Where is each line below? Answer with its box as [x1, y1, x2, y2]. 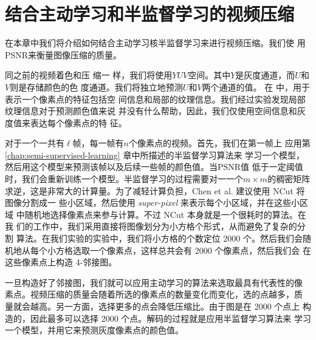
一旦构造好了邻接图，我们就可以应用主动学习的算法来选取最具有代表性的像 [5, 276, 303, 288]
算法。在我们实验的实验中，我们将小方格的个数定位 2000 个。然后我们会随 [16, 232, 311, 245]
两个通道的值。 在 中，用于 [202, 80, 310, 93]
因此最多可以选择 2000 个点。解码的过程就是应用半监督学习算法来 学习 [30, 311, 311, 324]
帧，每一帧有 [72, 137, 124, 149]
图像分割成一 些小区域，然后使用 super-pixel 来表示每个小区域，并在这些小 [5, 196, 300, 209]
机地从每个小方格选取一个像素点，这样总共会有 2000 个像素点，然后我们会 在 [5, 243, 311, 256]
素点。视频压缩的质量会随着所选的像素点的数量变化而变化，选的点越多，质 [5, 288, 303, 301]
